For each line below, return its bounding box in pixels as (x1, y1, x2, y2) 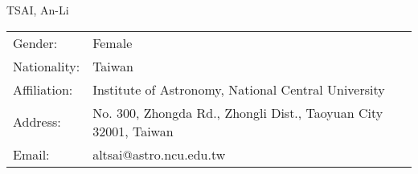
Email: (13, 144, 50, 164)
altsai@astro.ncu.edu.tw (92, 144, 226, 164)
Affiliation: (13, 79, 73, 99)
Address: (13, 112, 61, 132)
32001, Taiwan (92, 121, 174, 140)
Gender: (13, 33, 58, 52)
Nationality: (13, 56, 80, 75)
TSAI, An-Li (6, 2, 69, 18)
